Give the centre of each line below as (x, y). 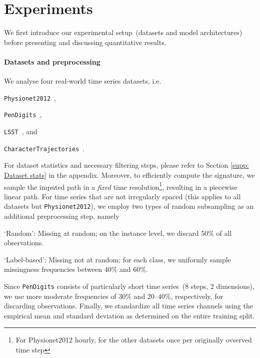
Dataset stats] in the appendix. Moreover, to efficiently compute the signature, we (129, 174)
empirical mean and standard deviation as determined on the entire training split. (129, 315)
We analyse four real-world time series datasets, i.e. (83, 81)
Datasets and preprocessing (52, 61)
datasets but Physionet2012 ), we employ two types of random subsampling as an (129, 206)
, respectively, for (197, 296)
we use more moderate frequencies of (60, 296)
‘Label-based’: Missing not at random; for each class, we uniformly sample (117, 259)
